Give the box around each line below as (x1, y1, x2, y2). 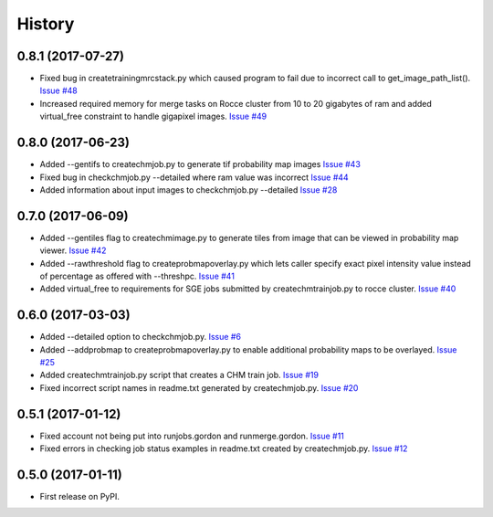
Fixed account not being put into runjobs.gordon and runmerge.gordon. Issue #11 (39, 430, 344, 441)
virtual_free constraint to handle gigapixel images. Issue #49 (39, 111, 267, 122)
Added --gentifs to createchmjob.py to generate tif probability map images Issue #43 (39, 159, 361, 170)
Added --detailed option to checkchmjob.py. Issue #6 (39, 332, 242, 343)
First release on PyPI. (39, 491, 121, 502)
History (16, 14, 75, 34)
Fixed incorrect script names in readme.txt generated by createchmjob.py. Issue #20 (39, 382, 359, 393)
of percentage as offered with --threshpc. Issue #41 (39, 270, 235, 281)
